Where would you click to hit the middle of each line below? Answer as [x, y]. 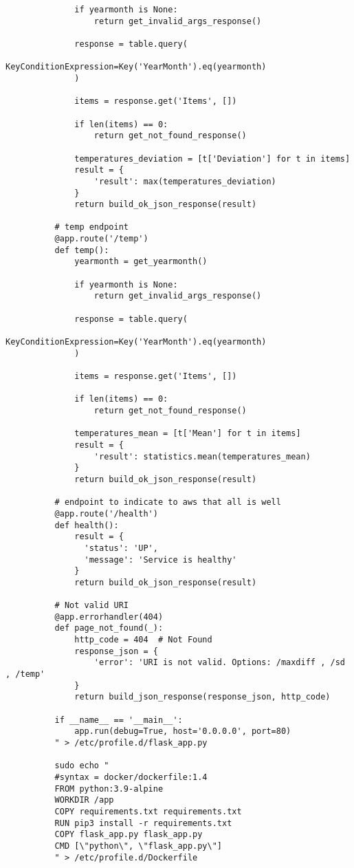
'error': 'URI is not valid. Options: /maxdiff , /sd [219, 663]
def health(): [87, 525]
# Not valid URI [91, 606]
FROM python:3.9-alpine [109, 789]
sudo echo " [82, 766]
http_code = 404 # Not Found [143, 640]
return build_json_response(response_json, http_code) [202, 697]
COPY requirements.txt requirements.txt [148, 811]
